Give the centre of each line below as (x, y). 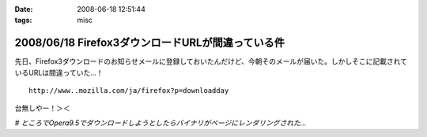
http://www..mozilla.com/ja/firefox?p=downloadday (129, 91)
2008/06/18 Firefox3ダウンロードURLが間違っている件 (149, 43)
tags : (23, 20)
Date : (24, 9)
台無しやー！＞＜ (42, 108)
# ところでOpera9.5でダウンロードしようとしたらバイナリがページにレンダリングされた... (161, 123)
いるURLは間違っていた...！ (59, 72)
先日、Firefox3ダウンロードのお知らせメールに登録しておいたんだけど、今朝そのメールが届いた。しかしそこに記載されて (211, 61)
